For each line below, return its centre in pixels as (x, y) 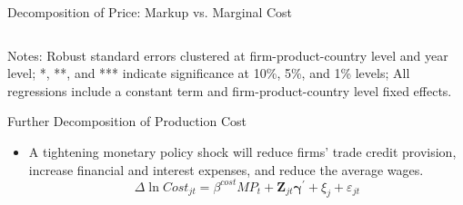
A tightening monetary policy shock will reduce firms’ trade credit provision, (242, 151)
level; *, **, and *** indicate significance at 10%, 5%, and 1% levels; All (209, 73)
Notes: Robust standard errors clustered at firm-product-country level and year (228, 55)
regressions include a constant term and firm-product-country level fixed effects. (230, 90)
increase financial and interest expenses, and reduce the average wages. (226, 169)
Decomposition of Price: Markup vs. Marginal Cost (150, 12)
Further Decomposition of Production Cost (127, 121)
